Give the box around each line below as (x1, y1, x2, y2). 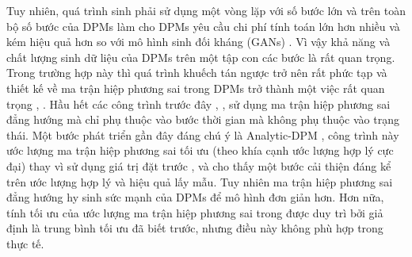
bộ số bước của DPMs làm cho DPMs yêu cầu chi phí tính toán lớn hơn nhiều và (6, 17, 400, 34)
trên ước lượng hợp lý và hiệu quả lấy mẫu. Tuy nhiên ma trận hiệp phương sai (6, 173, 393, 190)
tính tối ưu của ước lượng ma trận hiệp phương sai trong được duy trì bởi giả (6, 204, 383, 221)
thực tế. (6, 235, 44, 251)
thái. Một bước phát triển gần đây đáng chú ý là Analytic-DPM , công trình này (6, 126, 399, 143)
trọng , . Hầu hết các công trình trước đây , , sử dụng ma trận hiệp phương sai (6, 95, 391, 112)
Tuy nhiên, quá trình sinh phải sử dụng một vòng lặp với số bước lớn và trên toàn (6, 2, 406, 18)
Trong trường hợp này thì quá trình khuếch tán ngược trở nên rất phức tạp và (6, 64, 387, 81)
